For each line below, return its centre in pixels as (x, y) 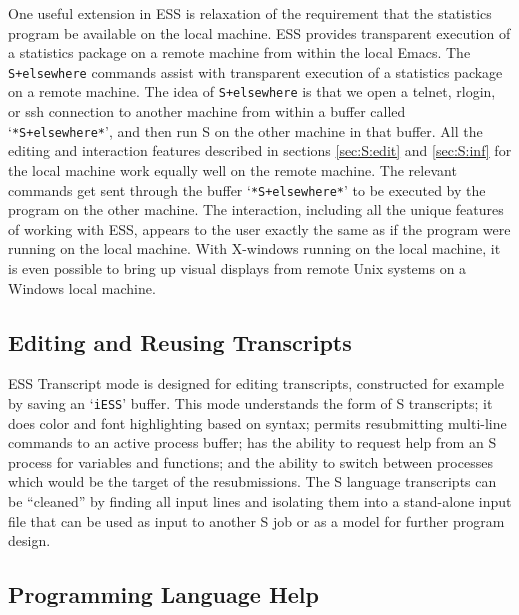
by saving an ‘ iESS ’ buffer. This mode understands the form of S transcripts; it (250, 402)
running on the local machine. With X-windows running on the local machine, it (254, 248)
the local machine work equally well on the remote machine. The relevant (232, 169)
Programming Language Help (163, 594)
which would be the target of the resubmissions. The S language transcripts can (252, 481)
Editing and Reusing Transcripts (180, 341)
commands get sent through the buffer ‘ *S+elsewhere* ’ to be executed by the (247, 189)
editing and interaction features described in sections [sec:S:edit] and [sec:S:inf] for (260, 150)
